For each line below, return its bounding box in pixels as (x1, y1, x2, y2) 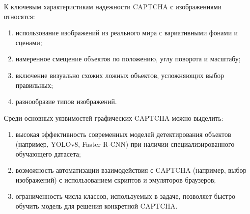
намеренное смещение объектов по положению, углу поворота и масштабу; (15, 53, 241, 64)
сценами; (15, 37, 42, 47)
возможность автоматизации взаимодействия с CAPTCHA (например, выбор (15, 165, 247, 175)
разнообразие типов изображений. (15, 96, 117, 107)
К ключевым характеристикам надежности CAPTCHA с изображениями (4, 1, 222, 11)
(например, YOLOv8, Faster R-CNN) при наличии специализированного (15, 138, 235, 149)
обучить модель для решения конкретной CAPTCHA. (15, 200, 178, 211)
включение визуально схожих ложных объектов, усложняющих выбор (15, 70, 224, 80)
